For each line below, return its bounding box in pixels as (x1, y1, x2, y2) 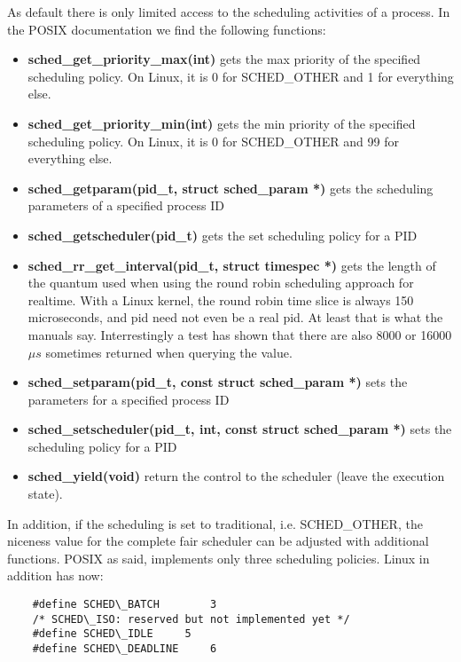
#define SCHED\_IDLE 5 (32, 627, 191, 641)
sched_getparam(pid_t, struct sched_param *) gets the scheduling (27, 178, 434, 197)
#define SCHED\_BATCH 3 (32, 598, 217, 611)
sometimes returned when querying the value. (45, 343, 293, 361)
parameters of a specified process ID (27, 196, 224, 215)
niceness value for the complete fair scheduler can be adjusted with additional (7, 532, 429, 550)
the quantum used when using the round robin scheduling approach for (27, 273, 414, 292)
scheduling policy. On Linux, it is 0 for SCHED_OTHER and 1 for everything (27, 67, 454, 85)
